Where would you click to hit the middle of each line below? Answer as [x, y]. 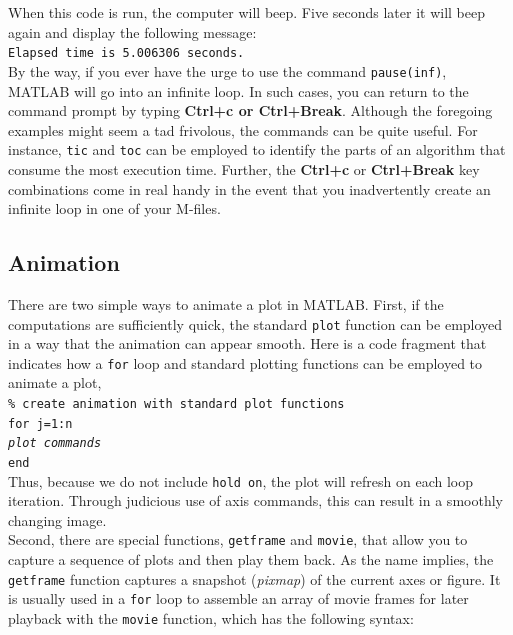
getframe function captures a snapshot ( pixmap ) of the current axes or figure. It [254, 578]
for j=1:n [40, 423]
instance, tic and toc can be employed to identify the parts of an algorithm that [257, 149]
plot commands [55, 443]
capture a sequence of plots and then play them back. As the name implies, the [251, 559]
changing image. [57, 519]
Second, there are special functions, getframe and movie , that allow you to [238, 539]
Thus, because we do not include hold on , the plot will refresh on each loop [240, 480]
